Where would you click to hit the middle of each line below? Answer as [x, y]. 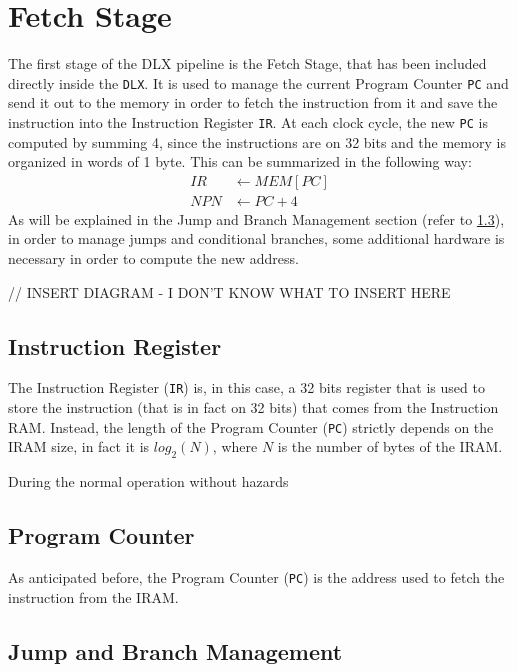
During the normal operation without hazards [148, 481]
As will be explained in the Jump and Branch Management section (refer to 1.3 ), [256, 218]
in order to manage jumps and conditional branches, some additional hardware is [256, 238]
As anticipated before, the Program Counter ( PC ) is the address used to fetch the [256, 576]
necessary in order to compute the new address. [153, 258]
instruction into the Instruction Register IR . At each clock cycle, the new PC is [248, 121]
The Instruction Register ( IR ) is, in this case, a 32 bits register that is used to [246, 387]
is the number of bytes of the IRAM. [390, 446]
